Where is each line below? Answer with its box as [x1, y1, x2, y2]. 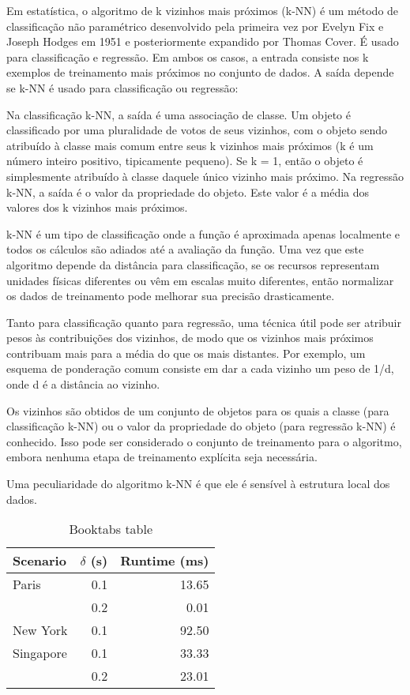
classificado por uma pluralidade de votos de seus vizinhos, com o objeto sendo [6, 122, 388, 138]
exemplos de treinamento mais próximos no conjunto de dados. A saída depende [6, 64, 394, 81]
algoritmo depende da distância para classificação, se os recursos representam [6, 256, 380, 272]
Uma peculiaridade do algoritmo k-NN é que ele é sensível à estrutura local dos [6, 475, 390, 492]
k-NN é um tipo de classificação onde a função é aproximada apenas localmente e [6, 225, 400, 242]
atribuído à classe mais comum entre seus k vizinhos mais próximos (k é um [6, 137, 374, 153]
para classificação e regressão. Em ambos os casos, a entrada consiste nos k [6, 48, 369, 65]
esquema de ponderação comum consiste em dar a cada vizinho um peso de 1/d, [6, 360, 394, 377]
